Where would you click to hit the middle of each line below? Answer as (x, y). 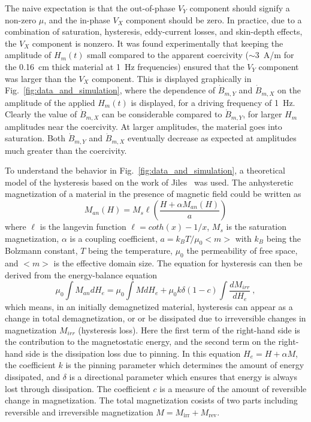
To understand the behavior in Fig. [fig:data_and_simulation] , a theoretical (145, 170)
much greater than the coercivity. (66, 150)
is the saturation (256, 227)
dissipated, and (32, 377)
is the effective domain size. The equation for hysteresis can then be (178, 263)
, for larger (262, 114)
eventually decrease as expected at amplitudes (212, 138)
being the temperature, (130, 251)
